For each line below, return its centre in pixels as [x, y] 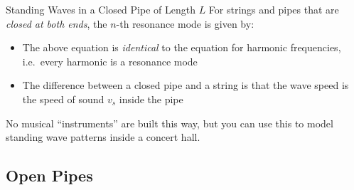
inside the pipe [151, 99]
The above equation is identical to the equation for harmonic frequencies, [182, 47]
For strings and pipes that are [274, 9]
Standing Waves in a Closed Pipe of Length [101, 9]
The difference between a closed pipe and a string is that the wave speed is [186, 85]
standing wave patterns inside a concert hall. [103, 137]
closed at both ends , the [57, 23]
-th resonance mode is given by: [185, 23]
